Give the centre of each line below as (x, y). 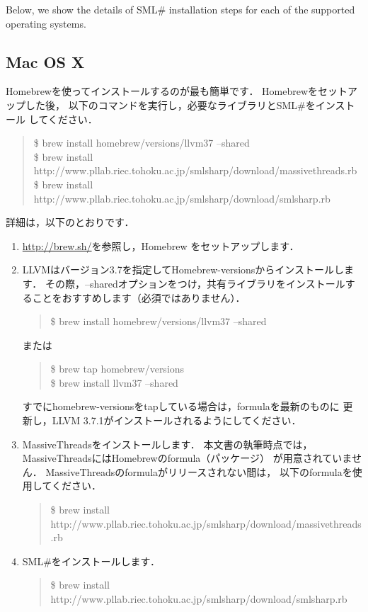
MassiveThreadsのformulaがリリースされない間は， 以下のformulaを (199, 471)
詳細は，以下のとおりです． (70, 222)
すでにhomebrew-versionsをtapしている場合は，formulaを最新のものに (181, 406)
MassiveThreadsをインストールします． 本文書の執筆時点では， (167, 444)
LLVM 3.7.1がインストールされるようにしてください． (177, 420)
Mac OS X (45, 61)
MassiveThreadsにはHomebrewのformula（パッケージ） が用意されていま (187, 458)
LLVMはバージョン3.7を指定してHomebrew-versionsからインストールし (183, 270)
